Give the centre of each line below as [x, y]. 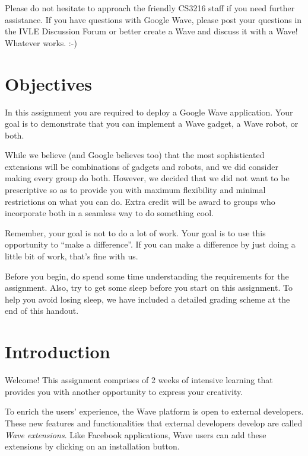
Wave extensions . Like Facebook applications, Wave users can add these [136, 434]
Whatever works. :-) [41, 42]
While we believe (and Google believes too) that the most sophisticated [135, 155]
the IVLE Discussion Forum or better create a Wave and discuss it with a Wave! [151, 31]
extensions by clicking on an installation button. [92, 446]
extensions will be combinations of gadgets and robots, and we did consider [142, 166]
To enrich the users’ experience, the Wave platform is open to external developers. [154, 411]
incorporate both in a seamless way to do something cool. [109, 213]
